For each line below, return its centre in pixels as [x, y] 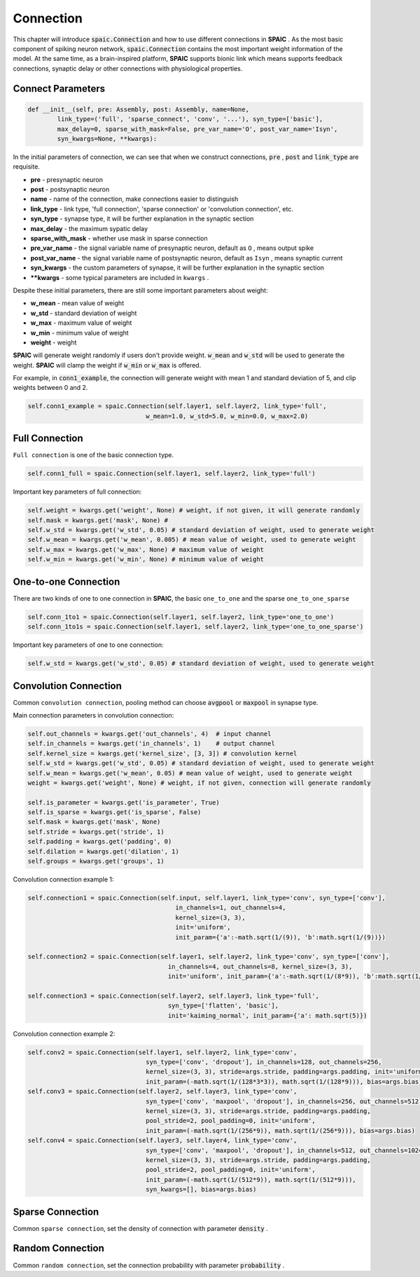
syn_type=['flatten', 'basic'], [223, 1006]
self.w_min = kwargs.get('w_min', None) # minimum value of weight [146, 559]
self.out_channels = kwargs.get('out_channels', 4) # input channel [149, 734]
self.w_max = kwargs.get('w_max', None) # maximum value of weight [146, 549]
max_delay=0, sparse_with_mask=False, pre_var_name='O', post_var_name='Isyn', [197, 129]
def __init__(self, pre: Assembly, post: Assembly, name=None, [139, 109]
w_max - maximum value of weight [81, 323]
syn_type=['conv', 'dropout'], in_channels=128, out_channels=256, [264, 1062]
